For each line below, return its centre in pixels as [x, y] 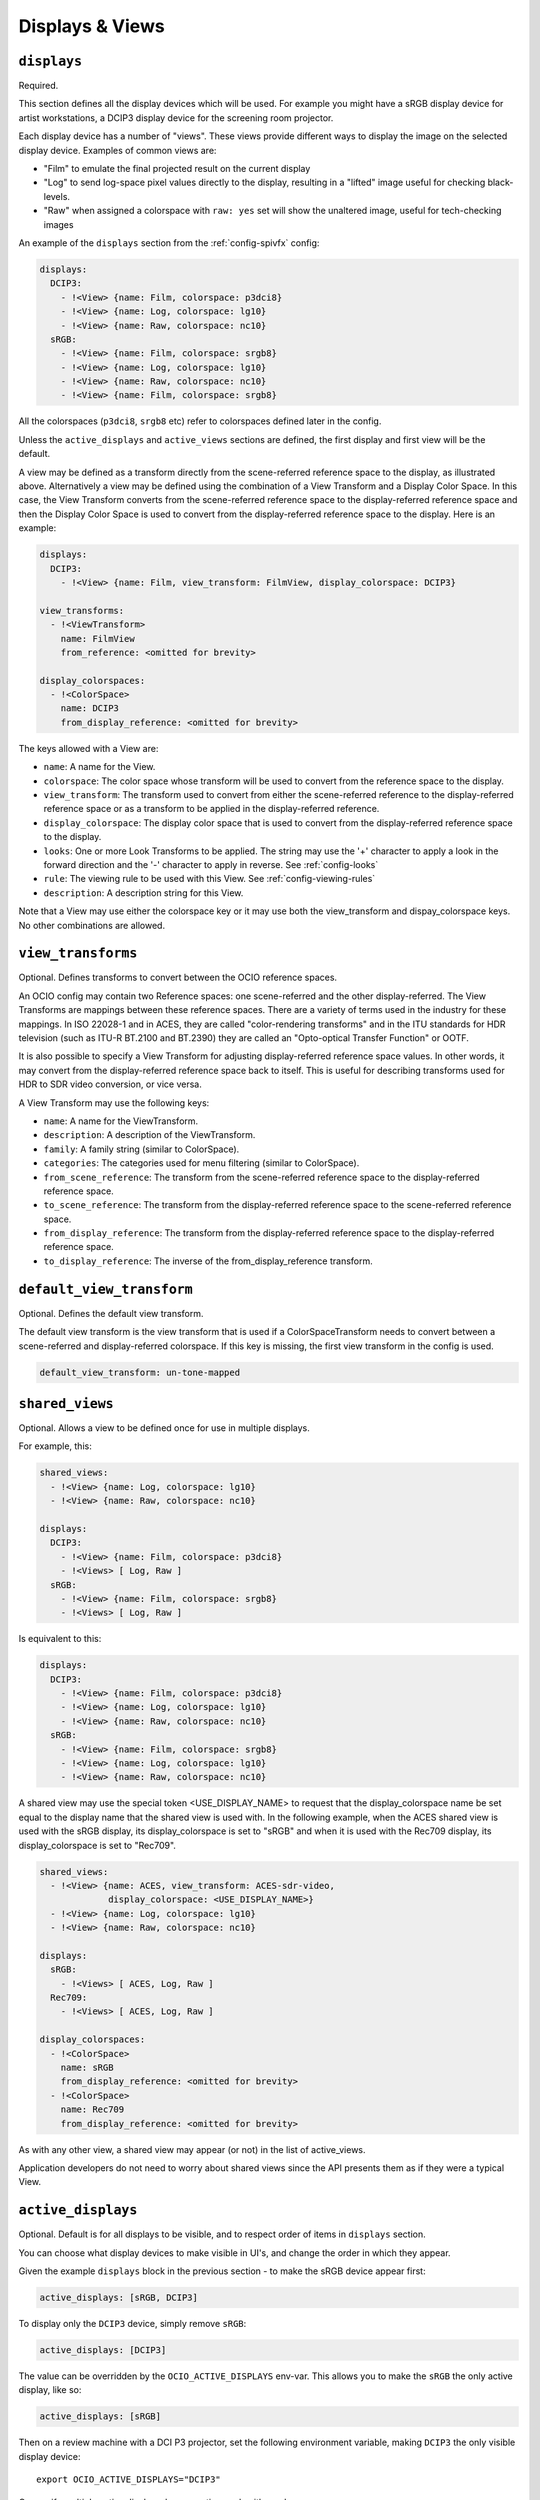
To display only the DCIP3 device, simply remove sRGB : [132, 2323]
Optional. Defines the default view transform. [111, 1313]
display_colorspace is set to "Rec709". [97, 1845]
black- [500, 182]
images [58, 224]
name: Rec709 [92, 2109]
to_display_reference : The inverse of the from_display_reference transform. [208, 1261]
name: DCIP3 [90, 708]
